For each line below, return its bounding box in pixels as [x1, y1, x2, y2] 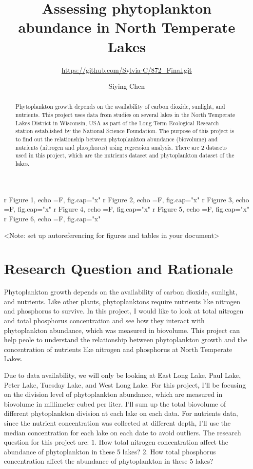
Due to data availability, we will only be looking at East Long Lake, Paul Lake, [4, 370, 241, 380]
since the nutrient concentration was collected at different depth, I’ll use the [4, 417, 231, 428]
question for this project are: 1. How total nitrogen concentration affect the [4, 437, 229, 447]
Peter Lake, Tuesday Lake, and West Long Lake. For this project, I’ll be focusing [4, 379, 246, 390]
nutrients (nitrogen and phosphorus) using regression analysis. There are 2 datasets [15, 143, 227, 151]
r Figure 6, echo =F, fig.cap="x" [4, 213, 101, 223]
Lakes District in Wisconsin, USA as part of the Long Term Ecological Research [15, 118, 219, 127]
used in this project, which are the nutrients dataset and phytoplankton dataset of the [15, 151, 234, 159]
